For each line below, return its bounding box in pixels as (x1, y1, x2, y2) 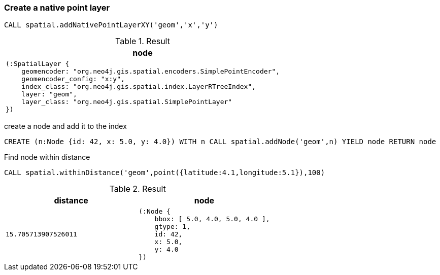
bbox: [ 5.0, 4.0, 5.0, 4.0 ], (154, 215, 270, 223)
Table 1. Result (115, 36, 170, 47)
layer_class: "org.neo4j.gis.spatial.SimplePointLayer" (21, 98, 232, 106)
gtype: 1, (154, 223, 191, 231)
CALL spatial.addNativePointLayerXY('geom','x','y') (4, 21, 218, 29)
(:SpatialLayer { (6, 60, 70, 68)
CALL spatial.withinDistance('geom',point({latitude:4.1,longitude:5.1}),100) (4, 168, 325, 177)
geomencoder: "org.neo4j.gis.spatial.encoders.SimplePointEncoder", (21, 67, 280, 76)
